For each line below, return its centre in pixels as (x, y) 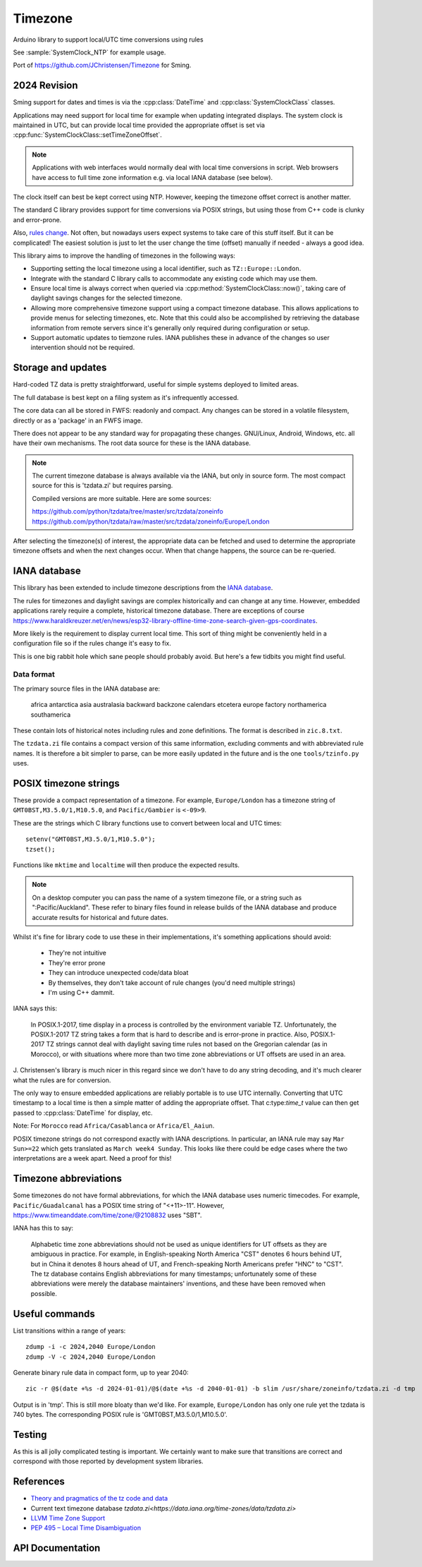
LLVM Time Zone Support (68, 1518)
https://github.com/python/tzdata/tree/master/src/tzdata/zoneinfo (128, 512)
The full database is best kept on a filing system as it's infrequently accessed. (126, 397)
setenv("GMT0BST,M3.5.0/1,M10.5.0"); (91, 839)
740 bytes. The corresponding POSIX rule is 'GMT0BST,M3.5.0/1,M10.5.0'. (120, 1415)
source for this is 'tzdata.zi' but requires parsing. (103, 485)
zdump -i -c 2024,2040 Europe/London (91, 1347)
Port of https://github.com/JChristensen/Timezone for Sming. (102, 65)
